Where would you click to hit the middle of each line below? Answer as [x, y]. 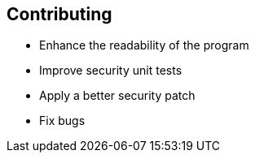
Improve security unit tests [111, 71]
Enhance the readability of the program [144, 45]
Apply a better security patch [117, 96]
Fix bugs [62, 121]
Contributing [59, 14]
